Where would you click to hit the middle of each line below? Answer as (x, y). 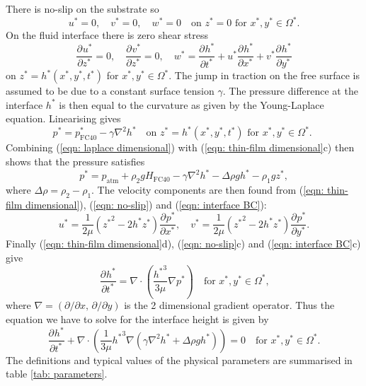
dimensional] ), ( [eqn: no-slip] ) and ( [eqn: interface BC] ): (146, 204)
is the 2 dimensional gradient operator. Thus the (229, 305)
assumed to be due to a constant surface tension (110, 91)
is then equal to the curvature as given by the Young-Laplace (191, 104)
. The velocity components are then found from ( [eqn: (208, 189)
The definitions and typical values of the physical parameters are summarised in (179, 359)
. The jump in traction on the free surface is (264, 75)
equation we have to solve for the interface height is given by (137, 319)
